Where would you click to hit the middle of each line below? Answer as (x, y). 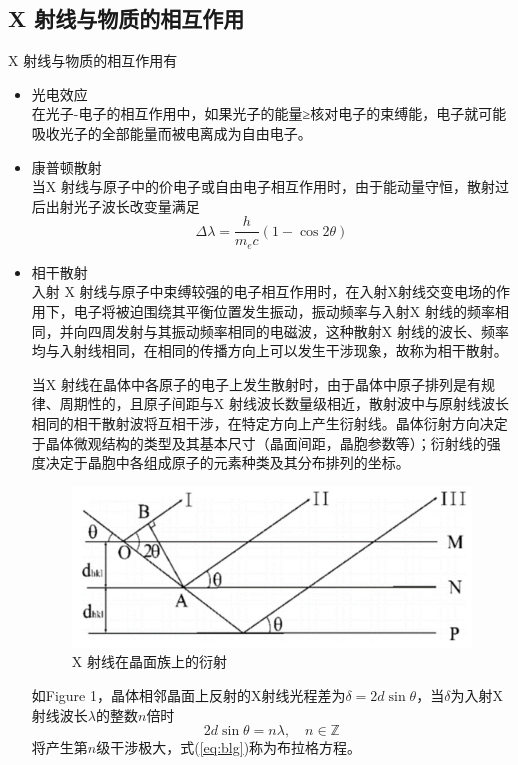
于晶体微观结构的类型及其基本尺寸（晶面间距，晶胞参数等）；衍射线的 (259, 442)
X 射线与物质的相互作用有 (93, 60)
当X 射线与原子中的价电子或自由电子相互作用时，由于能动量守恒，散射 (263, 186)
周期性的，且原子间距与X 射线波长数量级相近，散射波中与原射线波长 (284, 403)
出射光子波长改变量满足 (122, 205)
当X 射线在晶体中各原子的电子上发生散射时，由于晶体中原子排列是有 (256, 383)
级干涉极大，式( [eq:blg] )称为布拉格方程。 (229, 747)
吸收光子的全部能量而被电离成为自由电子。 (171, 132)
